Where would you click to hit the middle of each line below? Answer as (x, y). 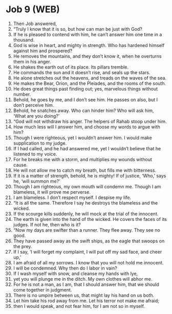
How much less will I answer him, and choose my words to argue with (87, 127)
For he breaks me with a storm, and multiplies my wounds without (83, 159)
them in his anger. (32, 61)
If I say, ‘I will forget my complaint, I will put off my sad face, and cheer (88, 252)
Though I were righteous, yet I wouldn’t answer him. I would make (83, 138)
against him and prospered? (43, 51)
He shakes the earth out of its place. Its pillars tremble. (71, 67)
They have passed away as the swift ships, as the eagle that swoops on (89, 241)
